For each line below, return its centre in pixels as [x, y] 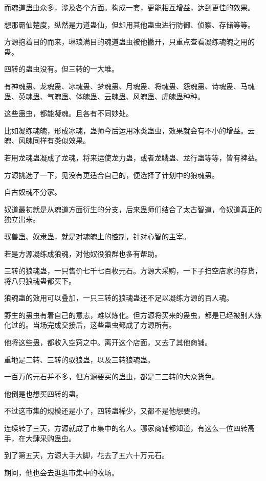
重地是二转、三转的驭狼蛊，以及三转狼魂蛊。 [79, 359]
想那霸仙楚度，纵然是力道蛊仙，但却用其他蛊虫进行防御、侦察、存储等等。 [129, 24]
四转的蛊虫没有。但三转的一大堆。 [61, 69]
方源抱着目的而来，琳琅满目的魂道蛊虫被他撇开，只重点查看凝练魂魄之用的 [129, 42]
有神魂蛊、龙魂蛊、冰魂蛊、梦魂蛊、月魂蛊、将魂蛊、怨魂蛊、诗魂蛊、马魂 [129, 86]
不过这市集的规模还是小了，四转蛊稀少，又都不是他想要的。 [104, 411]
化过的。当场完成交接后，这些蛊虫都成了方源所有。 [90, 325]
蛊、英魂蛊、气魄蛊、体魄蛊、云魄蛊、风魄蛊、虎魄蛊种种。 [104, 96]
